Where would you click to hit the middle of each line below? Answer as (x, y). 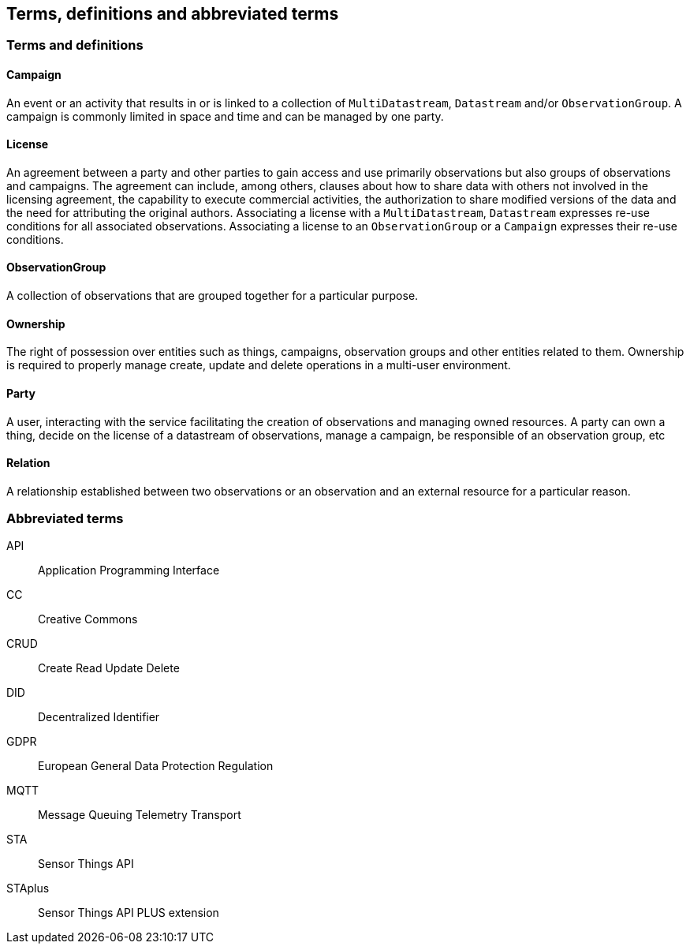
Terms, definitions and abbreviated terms (173, 14)
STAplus (28, 888)
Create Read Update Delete (109, 668)
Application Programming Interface (129, 570)
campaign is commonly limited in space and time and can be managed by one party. (225, 116)
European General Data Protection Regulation (156, 766)
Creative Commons (88, 619)
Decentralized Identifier (99, 717)
